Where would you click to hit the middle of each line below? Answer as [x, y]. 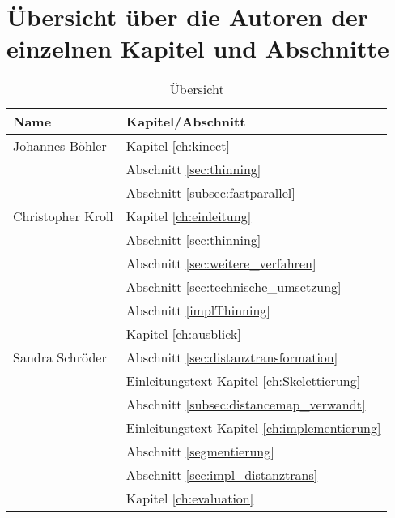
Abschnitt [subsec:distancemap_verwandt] [246, 405]
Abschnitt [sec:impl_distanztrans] [222, 475]
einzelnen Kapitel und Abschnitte [198, 48]
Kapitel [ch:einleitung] [189, 216]
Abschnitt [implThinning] [198, 310]
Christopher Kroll [63, 216]
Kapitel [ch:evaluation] [190, 499]
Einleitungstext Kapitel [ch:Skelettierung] [243, 381]
